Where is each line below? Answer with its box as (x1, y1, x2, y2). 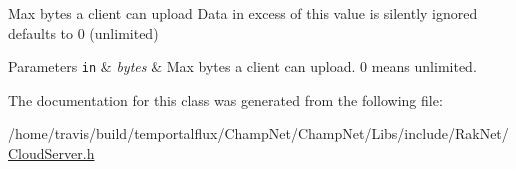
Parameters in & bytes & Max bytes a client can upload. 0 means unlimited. (8, 56, 477, 77)
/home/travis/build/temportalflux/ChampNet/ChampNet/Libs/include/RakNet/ (8, 123, 509, 144)
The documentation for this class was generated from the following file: (8, 89, 443, 110)
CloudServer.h (8, 143, 95, 164)
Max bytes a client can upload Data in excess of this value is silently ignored (8, 3, 478, 23)
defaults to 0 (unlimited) (8, 22, 159, 43)
